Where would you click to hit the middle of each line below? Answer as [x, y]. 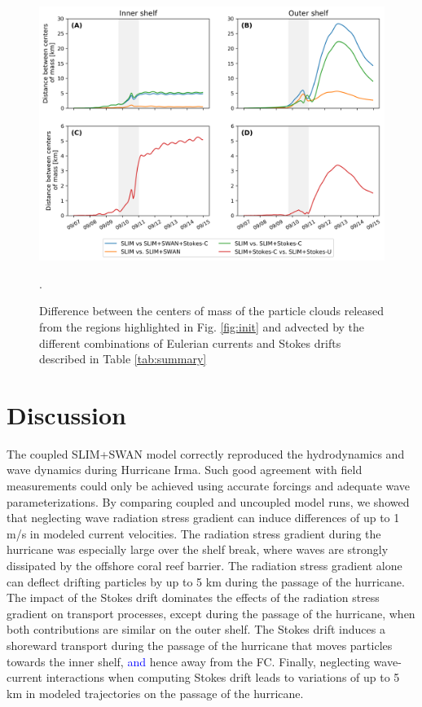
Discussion [66, 414]
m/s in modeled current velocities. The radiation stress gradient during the [194, 533]
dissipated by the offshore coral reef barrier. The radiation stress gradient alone [204, 566]
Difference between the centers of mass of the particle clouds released [211, 311]
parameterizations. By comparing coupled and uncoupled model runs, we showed [208, 501]
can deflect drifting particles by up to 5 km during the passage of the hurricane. [206, 581]
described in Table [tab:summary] [123, 359]
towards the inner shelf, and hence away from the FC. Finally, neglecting [188, 661]
